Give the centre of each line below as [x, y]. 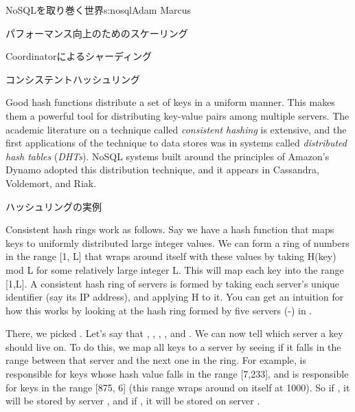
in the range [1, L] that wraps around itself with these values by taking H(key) [171, 256]
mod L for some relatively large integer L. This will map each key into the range [175, 269]
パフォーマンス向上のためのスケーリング [97, 33]
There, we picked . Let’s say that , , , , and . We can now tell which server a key [174, 333]
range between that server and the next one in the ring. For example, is [156, 360]
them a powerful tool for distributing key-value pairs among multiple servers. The [177, 115]
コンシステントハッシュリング [73, 79]
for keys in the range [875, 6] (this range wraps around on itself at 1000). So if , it [178, 387]
